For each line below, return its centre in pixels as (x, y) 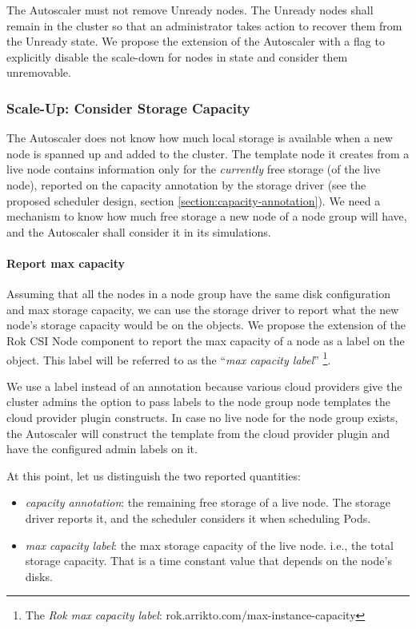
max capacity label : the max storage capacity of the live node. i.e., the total (209, 545)
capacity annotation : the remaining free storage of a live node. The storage (208, 502)
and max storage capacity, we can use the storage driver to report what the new (203, 309)
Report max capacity (66, 263)
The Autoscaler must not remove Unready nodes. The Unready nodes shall (190, 10)
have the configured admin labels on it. (102, 449)
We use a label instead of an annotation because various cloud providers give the (204, 386)
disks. (39, 576)
